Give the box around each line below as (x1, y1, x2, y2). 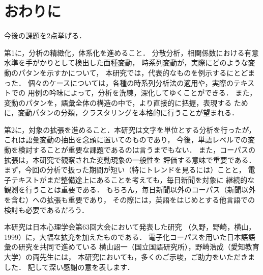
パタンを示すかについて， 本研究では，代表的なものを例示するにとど (18, 67, 248, 78)
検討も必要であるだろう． (4, 204, 89, 215)
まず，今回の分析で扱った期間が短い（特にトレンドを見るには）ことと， (4, 164, 246, 175)
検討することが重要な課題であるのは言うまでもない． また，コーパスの (18, 144, 256, 155)
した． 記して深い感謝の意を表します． (4, 261, 134, 272)
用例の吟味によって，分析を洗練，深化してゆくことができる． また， (27, 87, 257, 98)
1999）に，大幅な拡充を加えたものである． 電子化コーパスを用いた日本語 (4, 231, 248, 242)
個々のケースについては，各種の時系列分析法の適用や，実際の (27, 77, 233, 88)
